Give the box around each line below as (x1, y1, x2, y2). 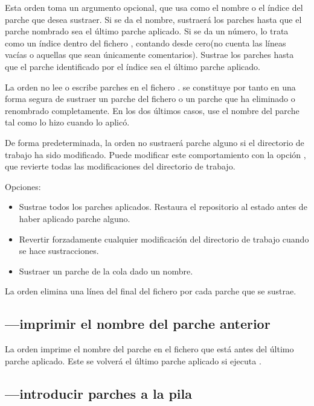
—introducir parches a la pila (5, 384, 193, 402)
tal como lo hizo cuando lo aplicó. (5, 116, 130, 128)
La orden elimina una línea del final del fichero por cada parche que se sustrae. (5, 285, 296, 297)
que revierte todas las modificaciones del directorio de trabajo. (5, 160, 235, 173)
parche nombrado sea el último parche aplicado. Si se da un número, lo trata (5, 25, 289, 37)
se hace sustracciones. (19, 244, 99, 257)
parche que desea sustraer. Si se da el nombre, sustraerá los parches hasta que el (5, 13, 302, 25)
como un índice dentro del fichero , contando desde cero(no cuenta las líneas (5, 36, 286, 49)
